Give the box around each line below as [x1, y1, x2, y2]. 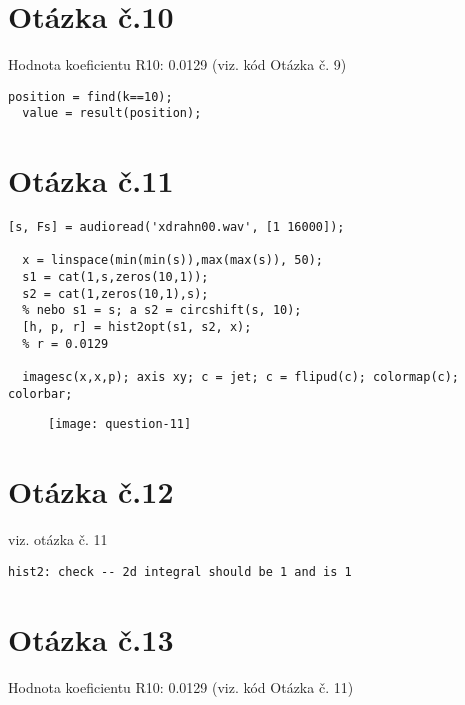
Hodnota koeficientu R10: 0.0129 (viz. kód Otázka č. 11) [8, 676, 354, 697]
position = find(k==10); [8, 89, 173, 104]
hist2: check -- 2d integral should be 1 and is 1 [8, 564, 352, 579]
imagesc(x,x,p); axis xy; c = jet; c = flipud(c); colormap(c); [22, 370, 460, 385]
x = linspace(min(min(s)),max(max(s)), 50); [22, 253, 323, 268]
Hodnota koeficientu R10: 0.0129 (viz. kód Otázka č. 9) [8, 54, 347, 75]
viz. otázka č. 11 [8, 529, 108, 550]
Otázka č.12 [8, 471, 174, 512]
